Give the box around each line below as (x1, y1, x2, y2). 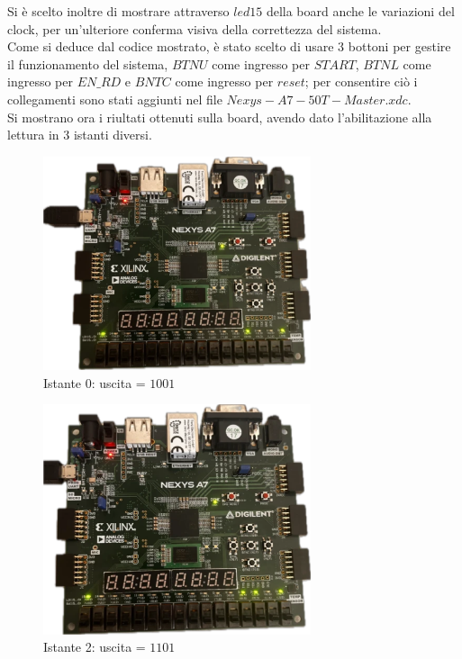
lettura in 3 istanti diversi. (7, 125, 152, 144)
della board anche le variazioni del (266, 2, 455, 20)
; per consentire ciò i (304, 72, 418, 91)
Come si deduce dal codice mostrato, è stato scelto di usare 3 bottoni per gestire (7, 37, 451, 56)
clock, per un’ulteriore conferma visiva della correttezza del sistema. (7, 19, 382, 38)
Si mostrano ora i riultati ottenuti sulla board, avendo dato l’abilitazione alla (7, 107, 432, 126)
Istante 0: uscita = (43, 373, 146, 392)
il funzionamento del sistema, (7, 54, 168, 73)
